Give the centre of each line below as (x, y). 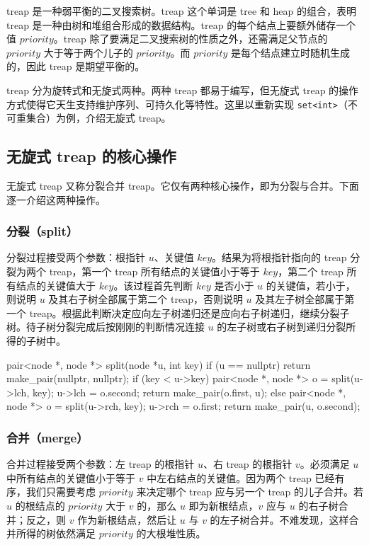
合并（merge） (47, 437)
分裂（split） (42, 231)
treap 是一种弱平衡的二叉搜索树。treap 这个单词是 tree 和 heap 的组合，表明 (181, 11)
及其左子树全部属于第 (305, 299)
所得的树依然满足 (56, 533)
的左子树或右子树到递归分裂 (282, 327)
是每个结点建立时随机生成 (291, 52)
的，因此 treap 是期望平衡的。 (76, 66)
